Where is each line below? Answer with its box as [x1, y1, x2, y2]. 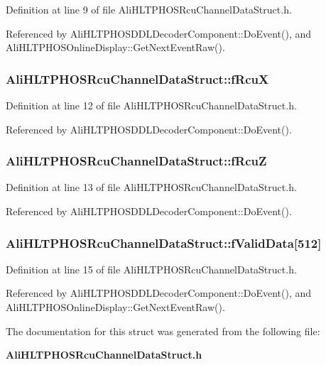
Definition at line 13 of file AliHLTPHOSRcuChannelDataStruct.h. [6, 180, 297, 195]
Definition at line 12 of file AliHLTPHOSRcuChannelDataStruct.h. [6, 98, 297, 112]
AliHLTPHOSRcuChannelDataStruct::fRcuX [6, 70, 269, 87]
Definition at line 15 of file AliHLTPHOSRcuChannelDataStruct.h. [6, 261, 297, 276]
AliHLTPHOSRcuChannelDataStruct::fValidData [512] [6, 234, 322, 251]
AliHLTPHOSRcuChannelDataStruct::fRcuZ [6, 152, 267, 170]
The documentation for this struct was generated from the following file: [6, 323, 320, 338]
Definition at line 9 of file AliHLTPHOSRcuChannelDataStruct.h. [6, 2, 292, 16]
